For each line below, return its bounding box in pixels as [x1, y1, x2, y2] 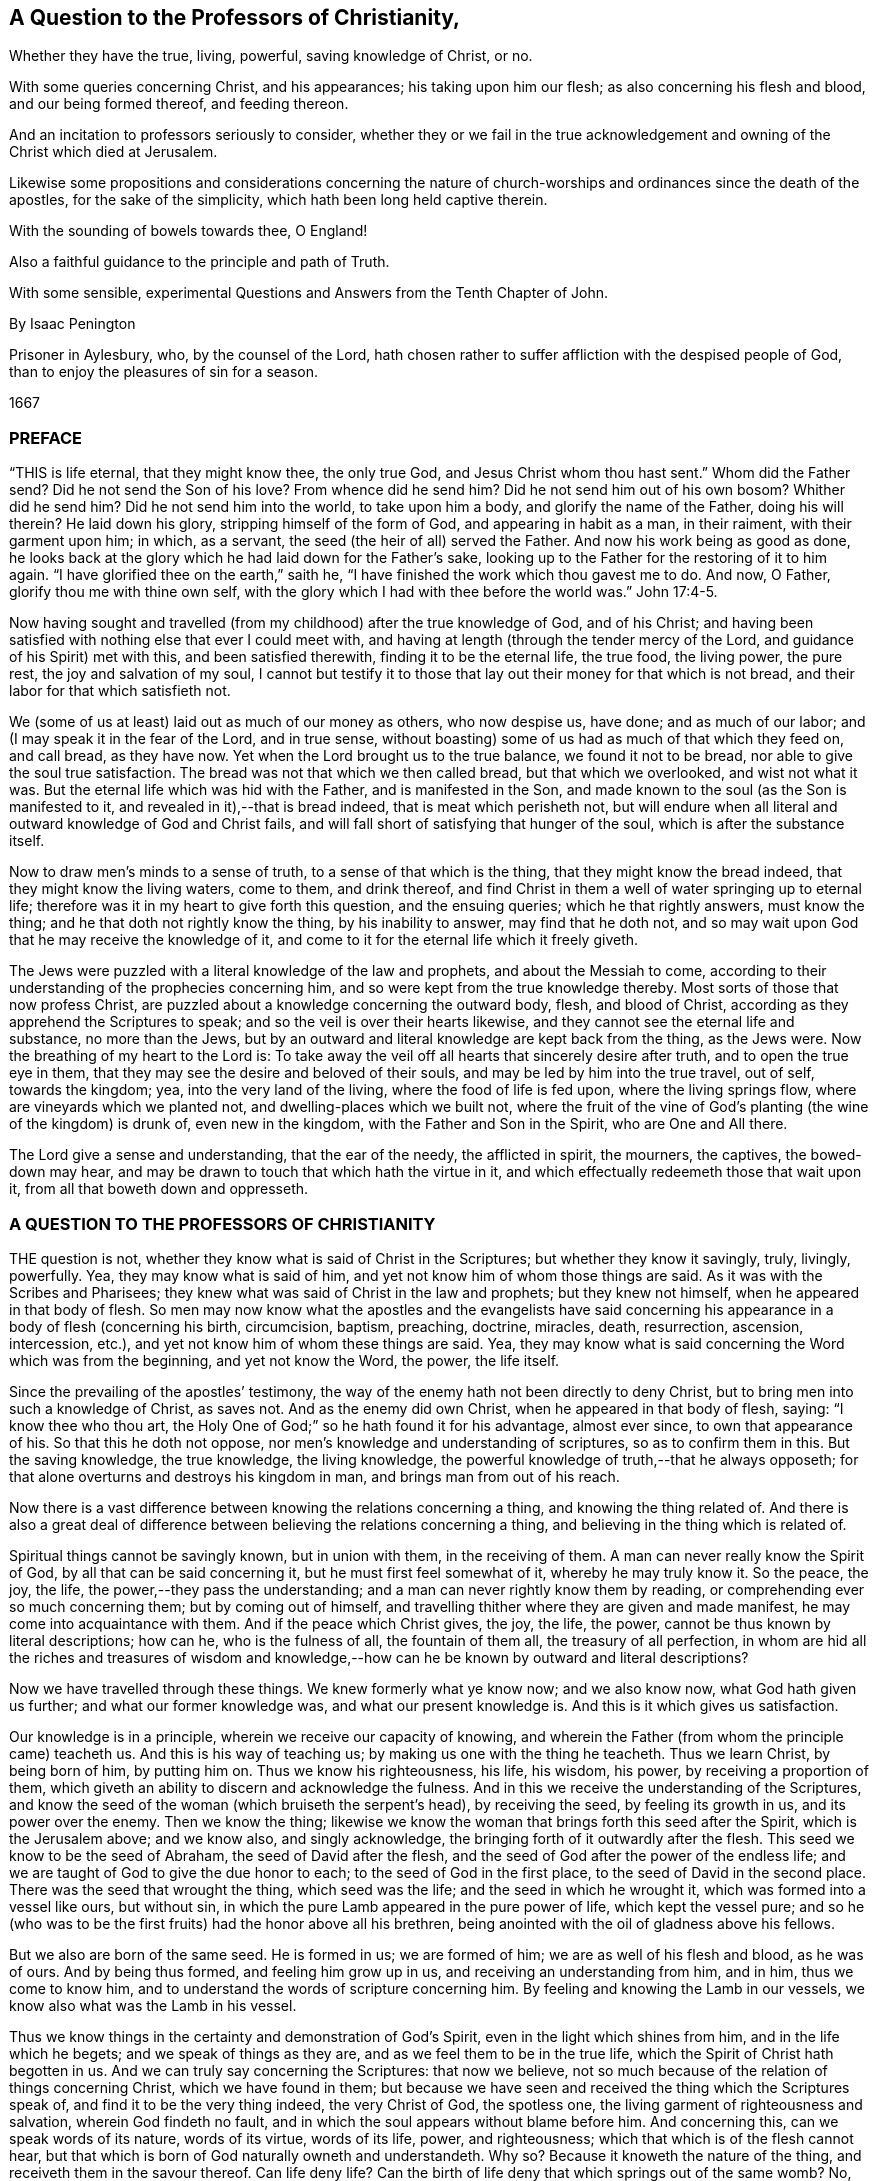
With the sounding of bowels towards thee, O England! [9, 222, 368, 240]
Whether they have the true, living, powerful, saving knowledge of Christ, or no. [9, 47, 533, 65]
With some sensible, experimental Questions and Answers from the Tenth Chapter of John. [9, 284, 608, 302]
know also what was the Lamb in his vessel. [9, 1996, 297, 2014]
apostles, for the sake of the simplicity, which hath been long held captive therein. [9, 191, 548, 209]
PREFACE [9, 427, 82, 448]
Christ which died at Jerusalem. [9, 143, 218, 161]
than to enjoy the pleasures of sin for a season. [9, 363, 319, 381]
